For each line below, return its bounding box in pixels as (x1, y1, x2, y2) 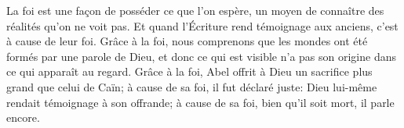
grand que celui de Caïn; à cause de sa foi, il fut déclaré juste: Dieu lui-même (6, 78, 377, 94)
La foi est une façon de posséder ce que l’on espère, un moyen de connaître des (6, 2, 384, 18)
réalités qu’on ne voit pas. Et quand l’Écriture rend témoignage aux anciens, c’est (6, 17, 399, 34)
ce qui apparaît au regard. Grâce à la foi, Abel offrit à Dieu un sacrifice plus (6, 63, 373, 80)
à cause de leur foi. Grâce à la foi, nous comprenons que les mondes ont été (6, 33, 368, 49)
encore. (6, 109, 40, 126)
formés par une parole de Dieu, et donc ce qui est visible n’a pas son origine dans (6, 48, 397, 64)
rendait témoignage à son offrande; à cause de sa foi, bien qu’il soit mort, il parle (6, 94, 395, 110)
